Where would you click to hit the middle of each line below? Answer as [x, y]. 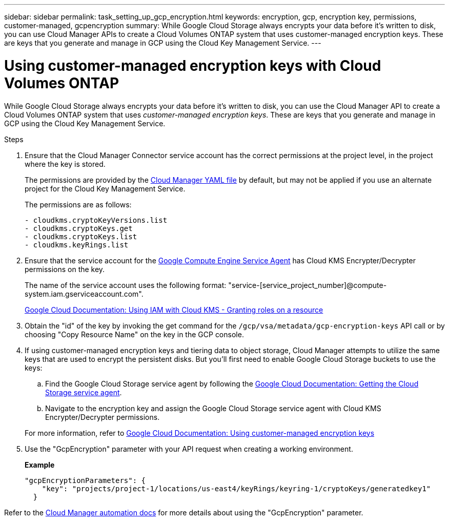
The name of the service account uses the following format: [126, 285]
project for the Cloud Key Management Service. [105, 188]
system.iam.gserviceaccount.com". [84, 294]
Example [40, 465]
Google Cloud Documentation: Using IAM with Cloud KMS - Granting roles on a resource [174, 310]
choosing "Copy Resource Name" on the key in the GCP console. [134, 334]
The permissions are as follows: [78, 204]
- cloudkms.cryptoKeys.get [79, 228]
